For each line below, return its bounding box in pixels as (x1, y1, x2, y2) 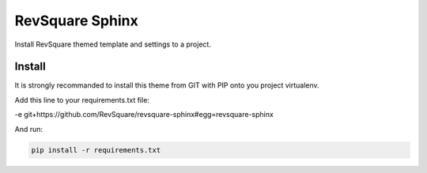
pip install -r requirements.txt (31, 145, 161, 154)
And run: (14, 124, 43, 134)
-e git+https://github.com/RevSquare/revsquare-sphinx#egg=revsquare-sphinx (14, 110, 274, 119)
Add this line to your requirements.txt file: (14, 95, 150, 104)
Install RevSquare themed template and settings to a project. (14, 39, 211, 49)
